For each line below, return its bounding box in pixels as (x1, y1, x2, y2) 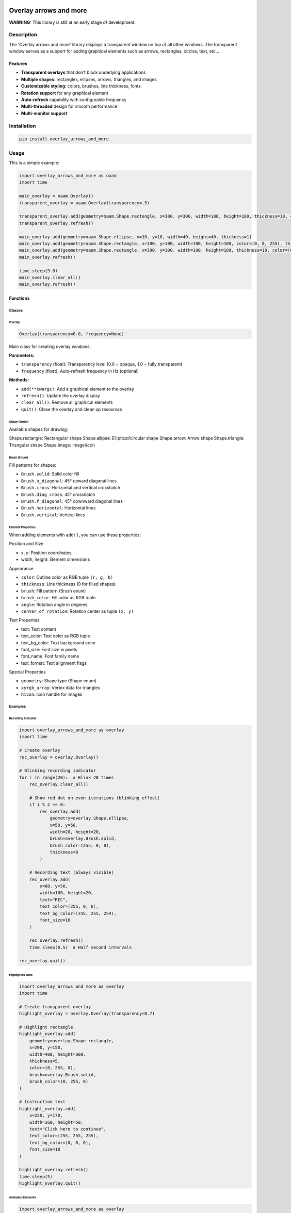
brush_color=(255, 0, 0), (49, 842, 112, 848)
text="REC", (39, 897, 68, 902)
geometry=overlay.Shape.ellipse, (49, 816, 129, 821)
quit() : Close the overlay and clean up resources (21, 406, 122, 412)
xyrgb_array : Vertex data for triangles (21, 685, 100, 690)
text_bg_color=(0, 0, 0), (29, 1140, 91, 1145)
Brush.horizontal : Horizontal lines (21, 505, 96, 511)
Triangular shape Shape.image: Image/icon (9, 442, 95, 448)
